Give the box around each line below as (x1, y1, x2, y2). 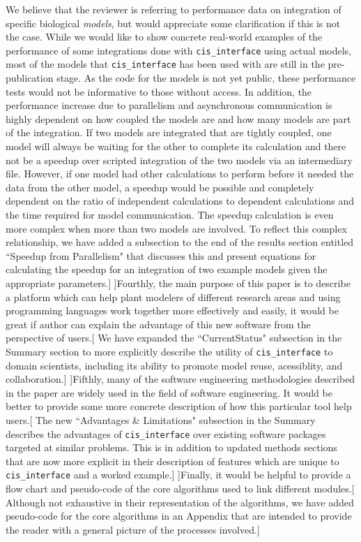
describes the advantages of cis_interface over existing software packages (6, 426, 326, 441)
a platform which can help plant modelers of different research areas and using (6, 289, 341, 304)
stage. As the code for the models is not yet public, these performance (56, 71, 356, 85)
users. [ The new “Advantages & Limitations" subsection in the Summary (6, 413, 316, 427)
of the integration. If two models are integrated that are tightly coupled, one (6, 125, 332, 140)
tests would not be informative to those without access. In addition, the (6, 84, 312, 98)
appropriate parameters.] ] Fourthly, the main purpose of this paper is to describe (6, 276, 351, 290)
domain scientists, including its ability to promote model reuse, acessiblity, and (6, 358, 343, 372)
